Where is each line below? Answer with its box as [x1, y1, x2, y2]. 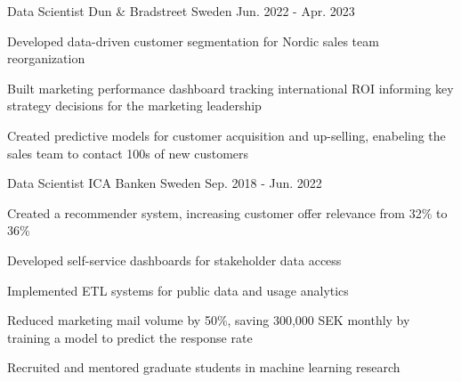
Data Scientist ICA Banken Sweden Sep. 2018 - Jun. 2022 [7, 174, 322, 192]
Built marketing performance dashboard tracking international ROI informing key [7, 78, 454, 97]
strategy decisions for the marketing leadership [7, 96, 262, 115]
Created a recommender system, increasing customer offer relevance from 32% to [7, 203, 448, 222]
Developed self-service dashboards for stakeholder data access [7, 250, 342, 269]
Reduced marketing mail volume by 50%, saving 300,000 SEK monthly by [7, 311, 410, 329]
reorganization [7, 49, 85, 68]
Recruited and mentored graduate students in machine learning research [7, 358, 400, 377]
